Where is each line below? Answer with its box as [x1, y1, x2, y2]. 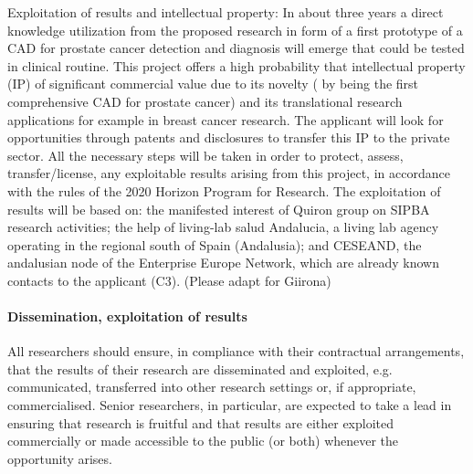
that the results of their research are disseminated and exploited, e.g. [7, 359, 393, 378]
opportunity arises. [7, 448, 112, 468]
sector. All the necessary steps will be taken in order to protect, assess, [7, 145, 404, 164]
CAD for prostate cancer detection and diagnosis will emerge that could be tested [7, 38, 465, 58]
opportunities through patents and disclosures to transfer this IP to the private [7, 128, 450, 147]
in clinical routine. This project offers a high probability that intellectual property [7, 56, 466, 75]
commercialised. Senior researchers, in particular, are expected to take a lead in [7, 395, 452, 415]
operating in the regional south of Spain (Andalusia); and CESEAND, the [7, 235, 422, 254]
